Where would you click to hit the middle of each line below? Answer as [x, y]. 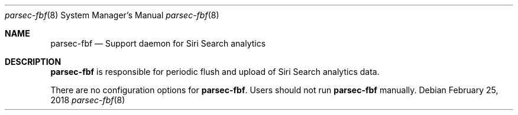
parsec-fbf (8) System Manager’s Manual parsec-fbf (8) [112, 15]
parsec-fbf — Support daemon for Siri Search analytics [158, 43]
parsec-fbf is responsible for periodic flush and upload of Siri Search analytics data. [215, 72]
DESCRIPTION [33, 62]
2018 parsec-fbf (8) [88, 100]
